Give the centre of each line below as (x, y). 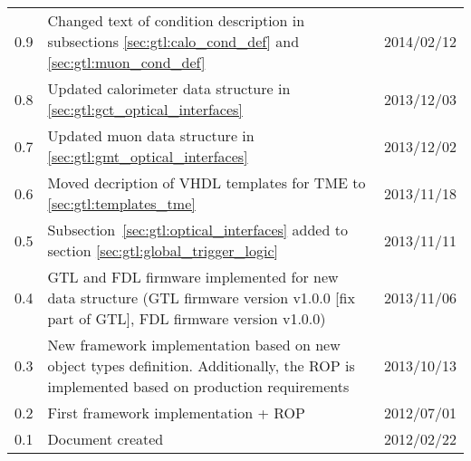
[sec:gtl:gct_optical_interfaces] (145, 109)
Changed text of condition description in (176, 20)
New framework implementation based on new (194, 345)
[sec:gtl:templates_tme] (121, 203)
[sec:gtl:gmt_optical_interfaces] (148, 156)
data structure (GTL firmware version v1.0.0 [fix (201, 298)
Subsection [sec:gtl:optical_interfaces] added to (197, 230)
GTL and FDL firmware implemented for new (193, 277)
